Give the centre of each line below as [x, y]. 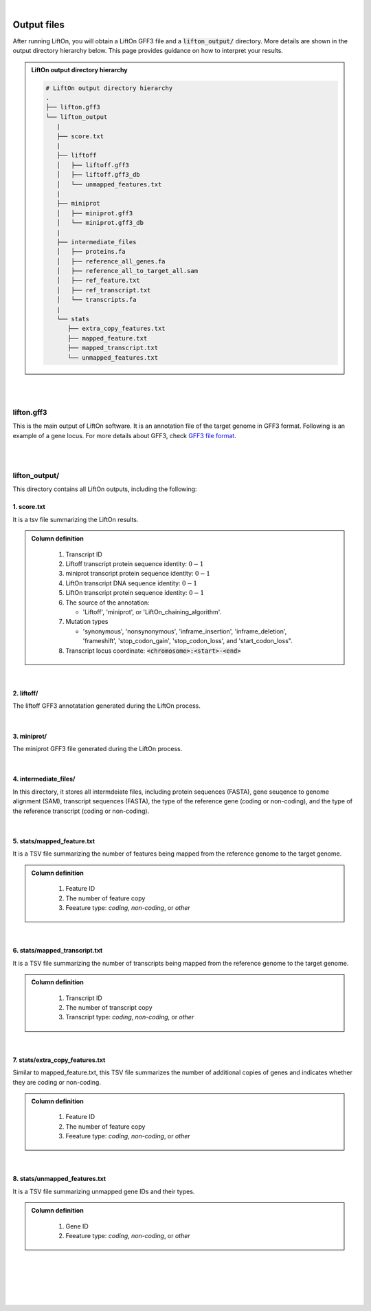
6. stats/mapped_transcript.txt [58, 951]
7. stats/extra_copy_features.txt [59, 1060]
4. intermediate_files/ [44, 779]
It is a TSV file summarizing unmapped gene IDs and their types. [104, 1191]
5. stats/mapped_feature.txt [54, 841]
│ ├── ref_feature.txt [98, 281]
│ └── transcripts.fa [96, 300]
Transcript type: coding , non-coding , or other [130, 1017]
